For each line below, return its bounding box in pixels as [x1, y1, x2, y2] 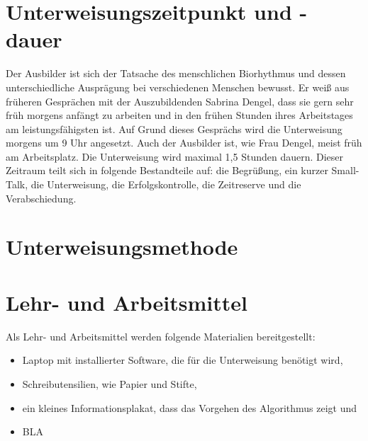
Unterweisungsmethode [6, 232, 238, 261]
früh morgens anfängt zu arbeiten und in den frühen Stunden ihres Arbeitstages [6, 108, 353, 122]
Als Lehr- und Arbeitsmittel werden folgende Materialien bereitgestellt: [6, 328, 316, 343]
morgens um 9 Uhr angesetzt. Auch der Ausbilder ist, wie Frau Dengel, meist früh [6, 135, 362, 150]
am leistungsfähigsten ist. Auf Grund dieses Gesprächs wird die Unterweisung [6, 121, 342, 136]
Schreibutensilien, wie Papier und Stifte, [22, 376, 197, 391]
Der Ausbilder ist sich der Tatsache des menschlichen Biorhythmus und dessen [6, 66, 346, 81]
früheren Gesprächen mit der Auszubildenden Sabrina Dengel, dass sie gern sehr [6, 93, 354, 108]
